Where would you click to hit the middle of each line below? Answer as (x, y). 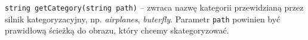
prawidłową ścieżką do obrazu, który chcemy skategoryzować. (117, 30)
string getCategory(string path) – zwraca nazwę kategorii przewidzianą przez (154, 7)
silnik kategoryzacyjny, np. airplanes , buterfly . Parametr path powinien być (143, 19)
